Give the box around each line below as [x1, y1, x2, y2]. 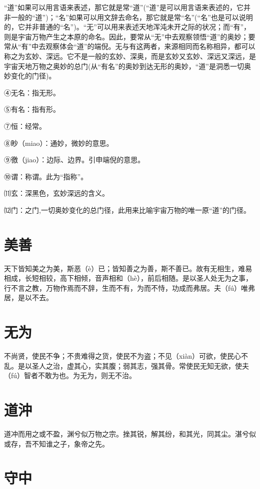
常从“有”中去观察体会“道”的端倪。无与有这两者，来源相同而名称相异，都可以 [4, 41, 255, 51]
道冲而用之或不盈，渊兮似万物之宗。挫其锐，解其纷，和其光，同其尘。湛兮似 [4, 429, 256, 439]
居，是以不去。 [4, 292, 53, 303]
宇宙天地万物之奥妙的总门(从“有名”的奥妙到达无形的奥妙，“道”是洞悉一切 [4, 60, 244, 71]
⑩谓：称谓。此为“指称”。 [4, 171, 88, 181]
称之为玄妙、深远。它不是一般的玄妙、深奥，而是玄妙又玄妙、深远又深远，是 [4, 50, 256, 61]
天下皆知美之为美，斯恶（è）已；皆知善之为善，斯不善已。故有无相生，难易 [4, 263, 252, 273]
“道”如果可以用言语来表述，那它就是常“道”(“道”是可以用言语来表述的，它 [4, 2, 244, 12]
